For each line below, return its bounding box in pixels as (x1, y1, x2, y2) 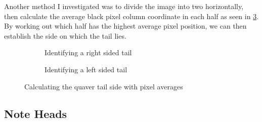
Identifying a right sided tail (45, 47, 132, 58)
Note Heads (4, 105, 67, 121)
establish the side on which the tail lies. (4, 30, 126, 41)
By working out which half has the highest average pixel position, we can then (4, 21, 247, 31)
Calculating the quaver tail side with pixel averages (24, 81, 183, 91)
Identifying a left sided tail (45, 64, 127, 74)
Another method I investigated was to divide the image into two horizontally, (4, 1, 244, 11)
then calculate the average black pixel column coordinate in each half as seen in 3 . (4, 11, 259, 21)
